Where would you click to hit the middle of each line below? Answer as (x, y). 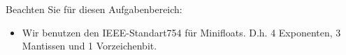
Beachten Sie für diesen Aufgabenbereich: (94, 9)
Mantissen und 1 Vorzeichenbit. (89, 46)
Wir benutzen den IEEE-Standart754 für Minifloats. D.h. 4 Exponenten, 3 (181, 32)
